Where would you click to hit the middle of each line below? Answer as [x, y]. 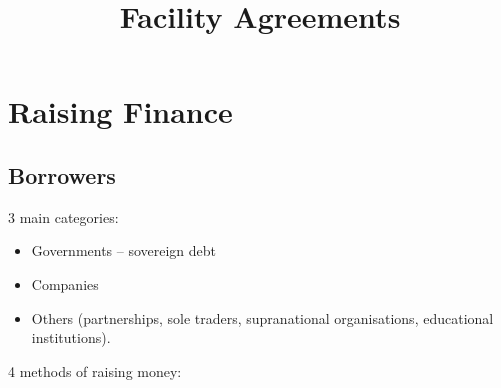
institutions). [71, 337]
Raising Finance [120, 111]
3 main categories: [63, 216]
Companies [65, 283]
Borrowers [62, 174]
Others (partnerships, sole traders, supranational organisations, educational [262, 317]
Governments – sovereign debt [124, 250]
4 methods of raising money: [95, 370]
